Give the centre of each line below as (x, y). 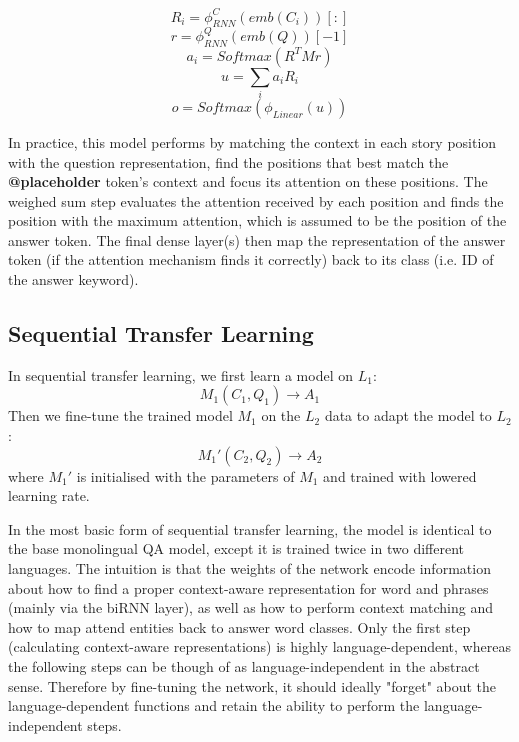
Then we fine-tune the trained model (120, 415)
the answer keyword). (73, 279)
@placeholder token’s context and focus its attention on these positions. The (248, 181)
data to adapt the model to (408, 415)
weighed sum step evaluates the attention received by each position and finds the (256, 200)
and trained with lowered (400, 475)
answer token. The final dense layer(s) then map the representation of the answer (257, 239)
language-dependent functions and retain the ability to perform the (214, 705)
